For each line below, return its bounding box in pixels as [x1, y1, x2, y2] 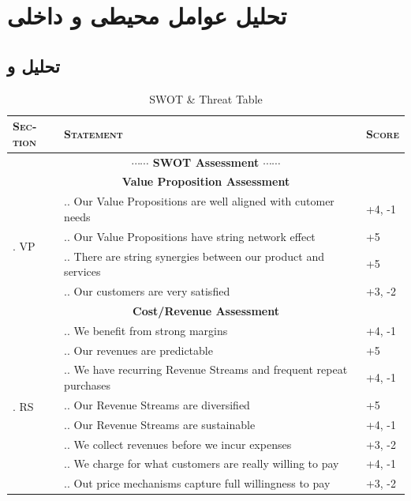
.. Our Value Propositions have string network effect [64, 228, 316, 244]
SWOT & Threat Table [149, 90, 263, 107]
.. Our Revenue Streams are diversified [64, 396, 250, 412]
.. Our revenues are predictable [64, 341, 213, 358]
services [64, 263, 101, 280]
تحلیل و [7, 53, 60, 77]
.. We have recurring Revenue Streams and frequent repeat [64, 361, 348, 378]
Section [13, 118, 37, 149]
